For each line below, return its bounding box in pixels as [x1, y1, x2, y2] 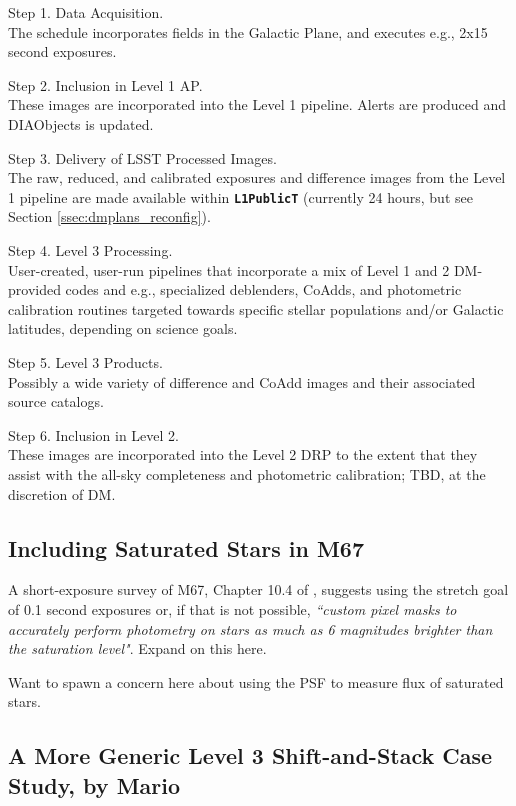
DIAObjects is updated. [8, 113, 154, 134]
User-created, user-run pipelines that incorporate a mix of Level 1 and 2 [8, 259, 450, 280]
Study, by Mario [8, 769, 181, 800]
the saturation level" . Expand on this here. [8, 638, 267, 659]
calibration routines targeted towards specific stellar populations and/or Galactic [8, 298, 504, 319]
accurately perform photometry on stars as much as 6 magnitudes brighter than [8, 618, 493, 639]
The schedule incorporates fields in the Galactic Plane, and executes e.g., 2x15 [8, 21, 488, 42]
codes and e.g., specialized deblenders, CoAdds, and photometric [65, 279, 462, 300]
